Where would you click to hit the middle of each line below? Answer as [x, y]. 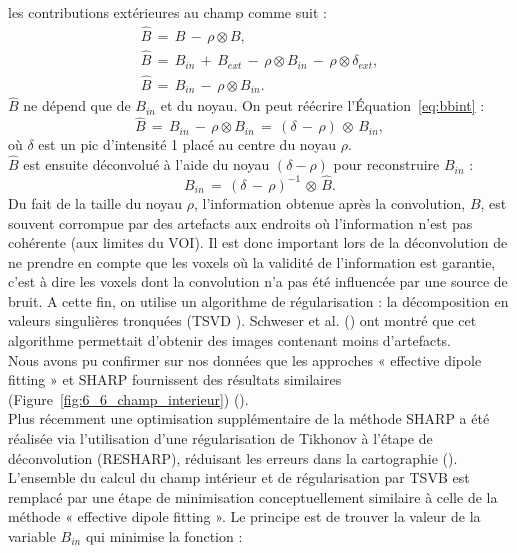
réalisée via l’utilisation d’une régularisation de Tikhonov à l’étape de [220, 438]
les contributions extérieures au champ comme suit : [167, 12]
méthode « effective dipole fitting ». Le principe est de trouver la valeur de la [244, 516]
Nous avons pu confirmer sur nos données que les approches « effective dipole [245, 359]
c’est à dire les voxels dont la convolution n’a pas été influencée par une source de [258, 281]
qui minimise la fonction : [164, 536]
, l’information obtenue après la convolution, [329, 202]
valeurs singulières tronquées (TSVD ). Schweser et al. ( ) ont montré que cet [242, 320]
